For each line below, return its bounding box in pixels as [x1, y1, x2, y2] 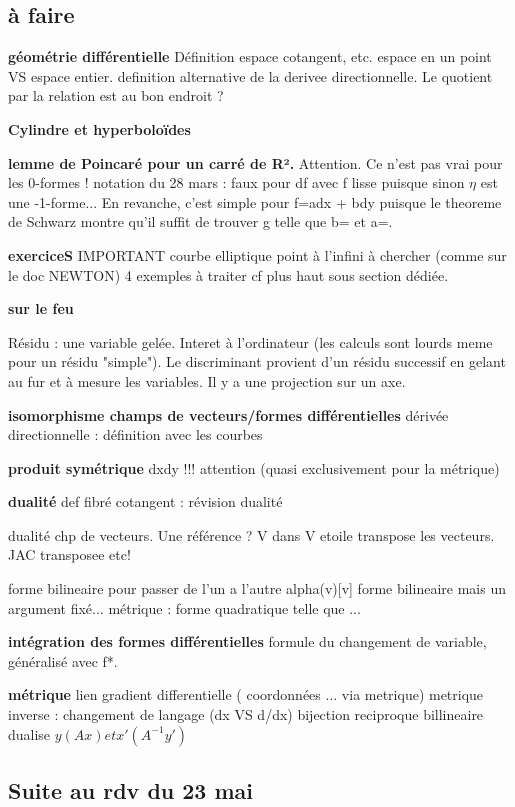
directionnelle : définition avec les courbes [8, 424, 263, 445]
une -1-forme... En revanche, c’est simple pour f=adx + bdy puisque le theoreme [8, 191, 502, 212]
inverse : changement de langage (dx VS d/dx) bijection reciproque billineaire [8, 704, 484, 725]
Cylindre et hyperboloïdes [8, 118, 191, 139]
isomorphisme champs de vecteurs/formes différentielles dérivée [8, 404, 449, 425]
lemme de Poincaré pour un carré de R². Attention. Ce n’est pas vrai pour [8, 152, 503, 173]
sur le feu [8, 298, 74, 319]
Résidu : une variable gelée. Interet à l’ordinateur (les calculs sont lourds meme [8, 331, 493, 352]
